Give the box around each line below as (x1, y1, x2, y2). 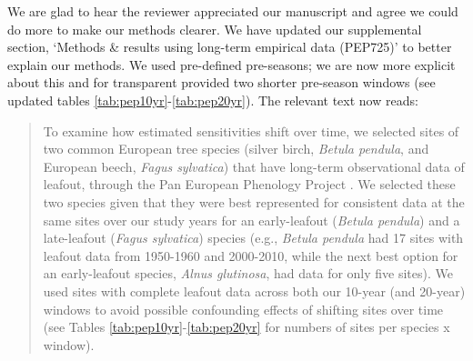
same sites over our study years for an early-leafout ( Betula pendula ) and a (43, 210, 460, 229)
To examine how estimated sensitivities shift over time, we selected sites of (43, 121, 459, 140)
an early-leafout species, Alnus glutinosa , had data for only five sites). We (43, 264, 453, 283)
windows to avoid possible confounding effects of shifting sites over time (43, 299, 444, 318)
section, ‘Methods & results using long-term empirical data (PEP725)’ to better (7, 37, 452, 56)
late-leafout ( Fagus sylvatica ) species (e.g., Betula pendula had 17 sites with (43, 228, 464, 247)
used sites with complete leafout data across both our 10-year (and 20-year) (43, 281, 466, 300)
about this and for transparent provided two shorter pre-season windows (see (7, 73, 436, 92)
